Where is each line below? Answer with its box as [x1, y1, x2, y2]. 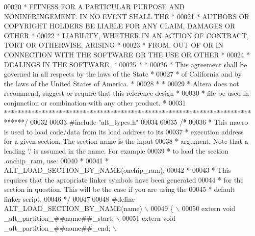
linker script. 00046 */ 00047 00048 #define [4, 193, 135, 204]
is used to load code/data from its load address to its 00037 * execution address [4, 126, 244, 136]
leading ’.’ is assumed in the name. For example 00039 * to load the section [4, 145, 229, 156]
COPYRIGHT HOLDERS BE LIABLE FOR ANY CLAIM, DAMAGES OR [4, 21, 235, 31]
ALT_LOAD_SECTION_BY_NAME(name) [4, 203, 142, 213]
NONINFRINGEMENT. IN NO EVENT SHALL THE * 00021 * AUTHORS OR [4, 11, 250, 21]
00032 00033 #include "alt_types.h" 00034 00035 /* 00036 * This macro [30, 117, 248, 127]
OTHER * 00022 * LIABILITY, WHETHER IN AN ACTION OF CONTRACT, [4, 30, 249, 40]
